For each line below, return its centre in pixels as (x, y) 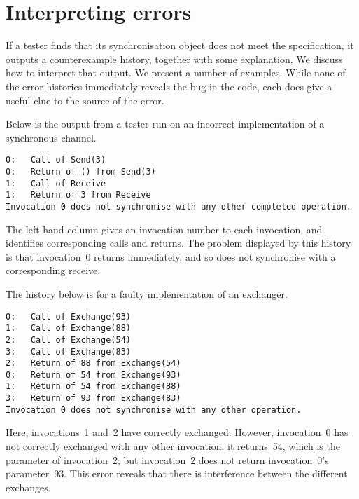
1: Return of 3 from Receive (78, 195)
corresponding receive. (53, 270)
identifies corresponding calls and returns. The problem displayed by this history (178, 243)
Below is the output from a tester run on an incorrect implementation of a (165, 124)
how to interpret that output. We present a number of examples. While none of (176, 73)
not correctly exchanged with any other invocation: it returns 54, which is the (173, 446)
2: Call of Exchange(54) (68, 340)
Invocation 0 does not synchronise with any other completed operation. (178, 206)
